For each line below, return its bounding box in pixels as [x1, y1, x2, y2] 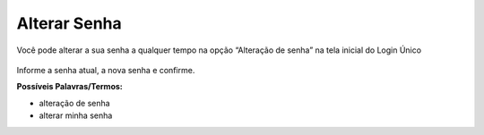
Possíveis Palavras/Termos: [16, 81, 123, 92]
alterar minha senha [39, 110, 113, 121]
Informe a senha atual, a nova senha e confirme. [16, 64, 195, 75]
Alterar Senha [16, 13, 123, 33]
